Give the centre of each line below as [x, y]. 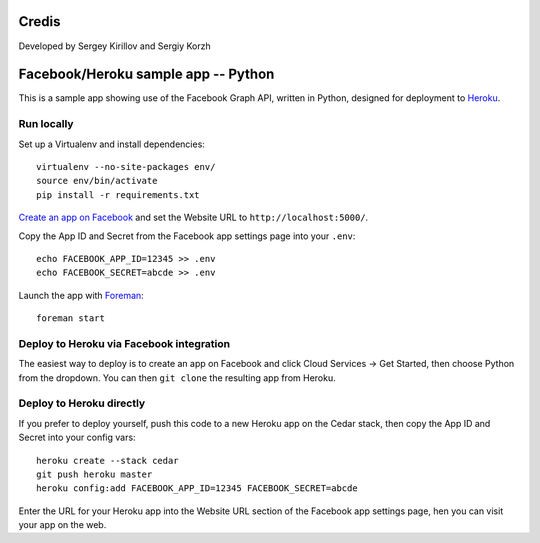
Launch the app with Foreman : [81, 295]
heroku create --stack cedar [107, 460]
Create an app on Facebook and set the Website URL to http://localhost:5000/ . [193, 217]
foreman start [70, 318]
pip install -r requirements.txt [118, 194]
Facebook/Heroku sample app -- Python [146, 74]
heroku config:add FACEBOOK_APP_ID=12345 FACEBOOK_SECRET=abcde [197, 488]
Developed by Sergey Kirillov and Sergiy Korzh [115, 46]
